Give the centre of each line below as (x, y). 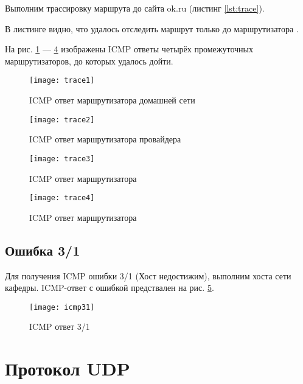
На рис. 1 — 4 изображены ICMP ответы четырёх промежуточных (129, 49)
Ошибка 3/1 (43, 250)
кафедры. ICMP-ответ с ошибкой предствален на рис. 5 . (110, 288)
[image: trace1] (62, 81)
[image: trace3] (62, 159)
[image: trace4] (62, 198)
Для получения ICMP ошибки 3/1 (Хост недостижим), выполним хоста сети (148, 275)
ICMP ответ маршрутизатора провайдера (105, 139)
